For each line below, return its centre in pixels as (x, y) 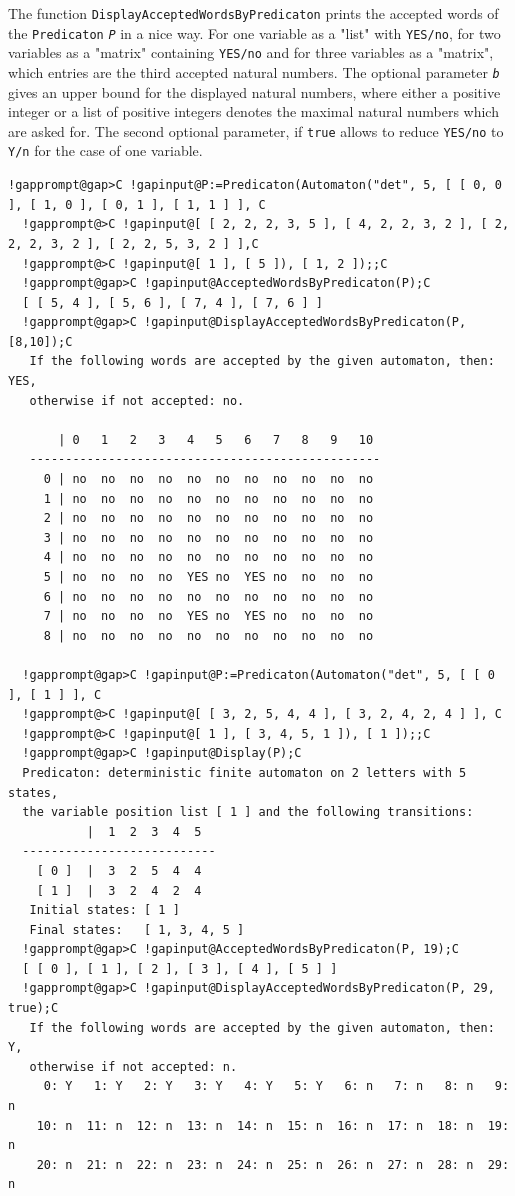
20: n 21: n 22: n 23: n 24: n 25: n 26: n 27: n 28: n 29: (273, 1164)
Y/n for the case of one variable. (105, 150)
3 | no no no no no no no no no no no (208, 537)
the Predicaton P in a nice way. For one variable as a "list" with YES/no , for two (254, 32)
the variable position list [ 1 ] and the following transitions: (248, 812)
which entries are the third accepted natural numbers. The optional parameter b (254, 71)
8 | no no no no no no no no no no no (208, 635)
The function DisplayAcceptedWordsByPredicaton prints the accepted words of (253, 13)
